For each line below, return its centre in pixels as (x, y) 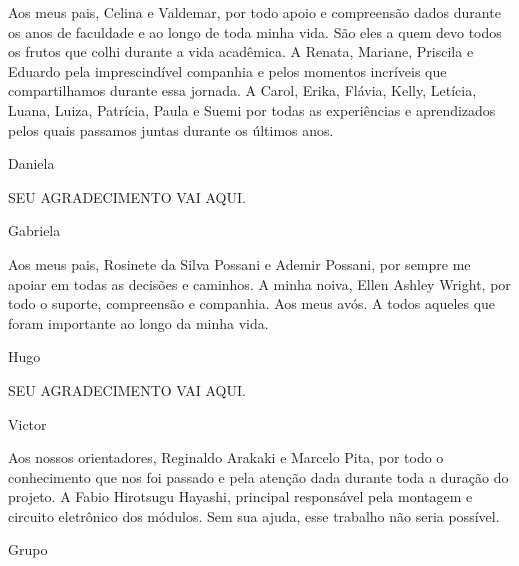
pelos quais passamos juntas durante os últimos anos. (171, 129)
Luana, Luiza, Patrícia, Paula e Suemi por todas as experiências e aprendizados (252, 109)
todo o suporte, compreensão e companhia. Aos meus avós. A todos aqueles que (252, 303)
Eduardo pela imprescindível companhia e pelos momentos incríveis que (227, 70)
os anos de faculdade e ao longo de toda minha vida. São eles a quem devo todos (255, 31)
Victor (27, 423)
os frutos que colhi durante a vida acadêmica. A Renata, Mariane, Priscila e (241, 51)
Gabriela (34, 230)
